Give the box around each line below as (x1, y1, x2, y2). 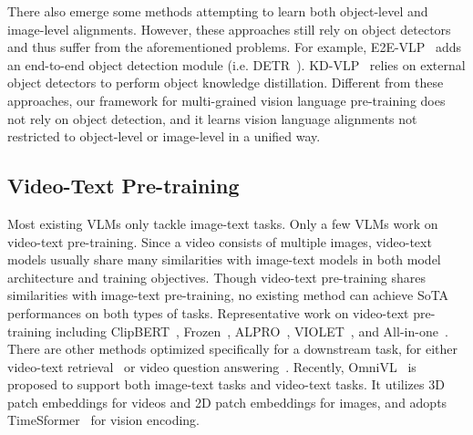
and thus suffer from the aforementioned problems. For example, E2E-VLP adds (7, 37, 462, 57)
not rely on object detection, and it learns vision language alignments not (7, 109, 417, 128)
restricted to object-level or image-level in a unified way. (7, 127, 321, 146)
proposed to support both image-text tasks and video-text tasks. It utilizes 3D (7, 375, 445, 394)
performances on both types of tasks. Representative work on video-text (7, 303, 409, 322)
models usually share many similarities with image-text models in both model (7, 250, 441, 269)
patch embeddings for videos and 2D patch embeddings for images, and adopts (7, 392, 447, 411)
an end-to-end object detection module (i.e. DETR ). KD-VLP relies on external (7, 55, 466, 74)
